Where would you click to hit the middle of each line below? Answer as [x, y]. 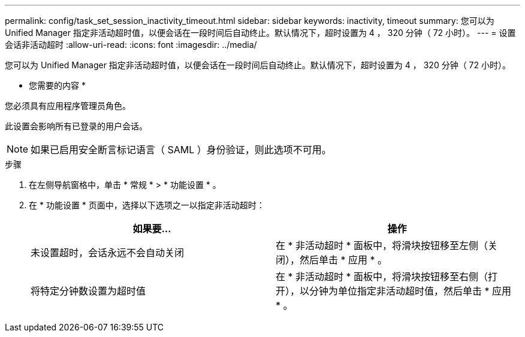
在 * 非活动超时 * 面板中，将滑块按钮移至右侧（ [382, 277]
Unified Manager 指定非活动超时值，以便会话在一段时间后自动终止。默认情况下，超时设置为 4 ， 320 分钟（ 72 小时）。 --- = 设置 [260, 33]
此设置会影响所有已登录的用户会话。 [76, 126]
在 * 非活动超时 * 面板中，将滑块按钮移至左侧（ [382, 245]
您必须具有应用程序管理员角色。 [68, 106]
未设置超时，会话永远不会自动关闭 [108, 253]
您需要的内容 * [57, 85]
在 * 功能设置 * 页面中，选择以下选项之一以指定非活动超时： [147, 205]
